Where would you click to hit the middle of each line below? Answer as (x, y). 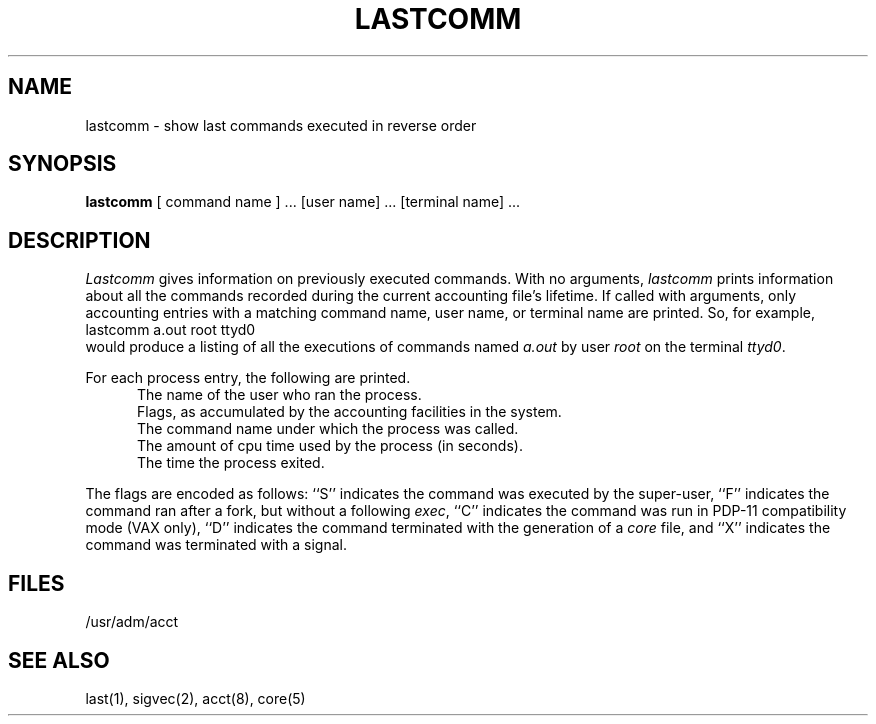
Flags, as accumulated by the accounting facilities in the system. (349, 412)
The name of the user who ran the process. (279, 395)
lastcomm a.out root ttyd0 (170, 330)
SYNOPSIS (62, 164)
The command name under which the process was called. (328, 429)
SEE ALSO (59, 660)
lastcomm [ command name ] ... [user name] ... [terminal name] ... (303, 202)
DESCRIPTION (79, 240)
